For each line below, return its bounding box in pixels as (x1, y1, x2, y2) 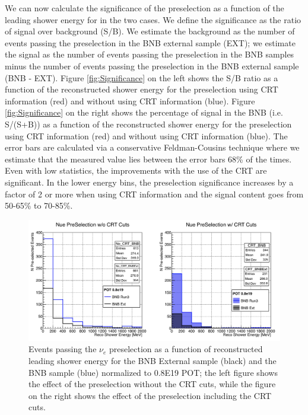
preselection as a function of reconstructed (109, 343, 263, 355)
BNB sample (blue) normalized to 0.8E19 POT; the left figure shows (28, 366, 278, 378)
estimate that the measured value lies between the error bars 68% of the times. (5, 152, 292, 165)
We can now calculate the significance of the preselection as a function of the (5, 2, 284, 14)
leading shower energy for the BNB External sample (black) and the (28, 355, 277, 366)
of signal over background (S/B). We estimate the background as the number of (5, 25, 295, 37)
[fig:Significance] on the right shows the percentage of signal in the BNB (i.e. (5, 106, 283, 119)
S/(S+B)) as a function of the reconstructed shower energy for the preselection (5, 117, 292, 130)
